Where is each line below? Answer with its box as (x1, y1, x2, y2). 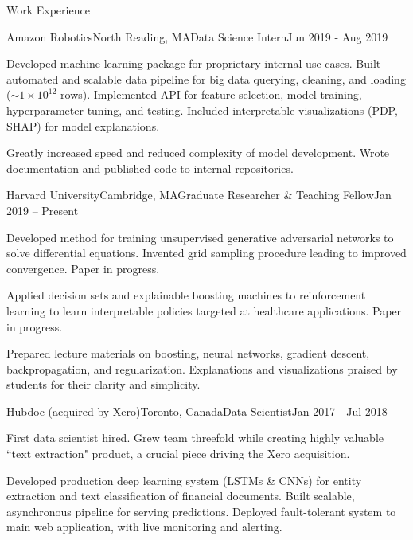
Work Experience (6, 2, 90, 18)
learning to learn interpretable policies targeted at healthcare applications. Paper (6, 302, 402, 319)
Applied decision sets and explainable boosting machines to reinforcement (6, 287, 366, 303)
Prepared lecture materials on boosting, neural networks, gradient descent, (6, 345, 370, 362)
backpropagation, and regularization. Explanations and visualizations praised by (6, 360, 398, 377)
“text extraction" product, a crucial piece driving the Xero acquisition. (6, 445, 350, 462)
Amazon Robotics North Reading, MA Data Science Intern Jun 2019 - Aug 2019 (6, 28, 388, 45)
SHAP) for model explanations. (6, 117, 160, 134)
